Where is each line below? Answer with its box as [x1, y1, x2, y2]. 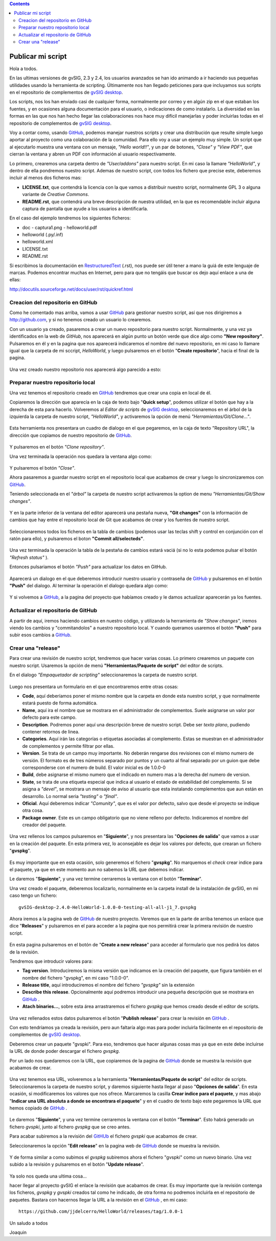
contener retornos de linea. [22, 728, 80, 735]
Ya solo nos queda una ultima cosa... [9, 1173, 87, 1179]
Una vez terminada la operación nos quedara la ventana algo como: [9, 453, 152, 459]
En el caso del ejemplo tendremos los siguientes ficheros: [9, 215, 131, 221]
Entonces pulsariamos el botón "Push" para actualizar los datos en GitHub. [9, 564, 167, 570]
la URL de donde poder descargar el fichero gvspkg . [9, 1048, 120, 1054]
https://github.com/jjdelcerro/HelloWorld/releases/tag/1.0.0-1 [18, 1209, 183, 1214]
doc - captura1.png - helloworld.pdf [22, 224, 97, 230]
